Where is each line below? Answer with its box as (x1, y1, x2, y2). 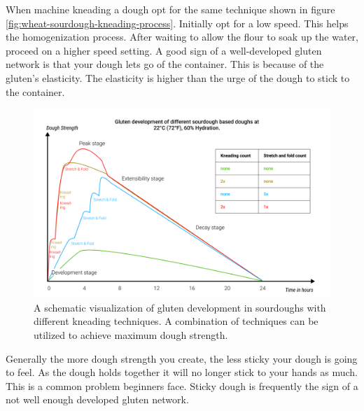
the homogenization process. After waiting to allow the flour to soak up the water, (6, 29, 358, 44)
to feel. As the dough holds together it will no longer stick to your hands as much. (6, 365, 358, 379)
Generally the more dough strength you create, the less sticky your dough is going (6, 351, 358, 365)
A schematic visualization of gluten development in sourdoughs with (34, 300, 326, 314)
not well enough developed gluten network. (6, 392, 189, 407)
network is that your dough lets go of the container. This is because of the (6, 57, 324, 71)
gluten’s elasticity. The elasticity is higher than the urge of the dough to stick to (6, 70, 350, 85)
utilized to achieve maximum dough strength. (34, 327, 228, 342)
